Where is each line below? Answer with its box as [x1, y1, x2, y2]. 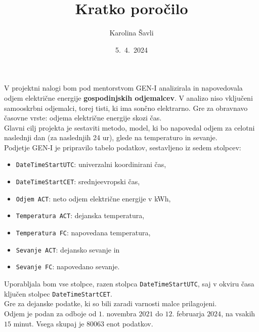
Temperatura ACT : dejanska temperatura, [16, 210, 145, 221]
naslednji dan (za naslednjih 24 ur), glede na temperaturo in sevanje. [4, 132, 218, 143]
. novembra [102, 308, 137, 318]
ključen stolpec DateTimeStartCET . [4, 288, 112, 299]
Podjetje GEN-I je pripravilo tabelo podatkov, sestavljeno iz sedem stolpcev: [4, 142, 241, 152]
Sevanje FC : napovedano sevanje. [16, 261, 120, 272]
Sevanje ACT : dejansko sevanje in [16, 244, 120, 255]
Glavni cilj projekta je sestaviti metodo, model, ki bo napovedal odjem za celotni [4, 122, 255, 133]
